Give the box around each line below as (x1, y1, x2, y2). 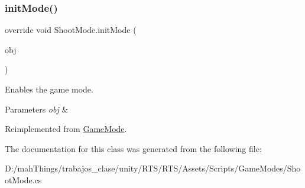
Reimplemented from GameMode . (5, 123, 127, 135)
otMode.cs (5, 173, 42, 186)
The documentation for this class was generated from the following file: (5, 142, 262, 154)
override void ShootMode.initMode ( (5, 24, 137, 36)
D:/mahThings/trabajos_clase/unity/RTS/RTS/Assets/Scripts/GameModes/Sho (5, 162, 301, 174)
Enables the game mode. (5, 83, 93, 95)
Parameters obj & (5, 103, 69, 115)
